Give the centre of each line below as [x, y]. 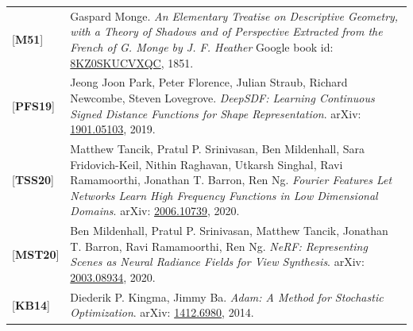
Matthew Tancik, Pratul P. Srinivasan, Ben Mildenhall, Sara [218, 148]
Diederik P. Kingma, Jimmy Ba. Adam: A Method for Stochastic [227, 296]
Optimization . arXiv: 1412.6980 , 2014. [162, 312]
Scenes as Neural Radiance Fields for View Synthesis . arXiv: [217, 262]
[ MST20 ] [36, 254]
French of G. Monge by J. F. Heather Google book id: [202, 46]
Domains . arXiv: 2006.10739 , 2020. [155, 211]
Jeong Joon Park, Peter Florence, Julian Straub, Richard [209, 82]
